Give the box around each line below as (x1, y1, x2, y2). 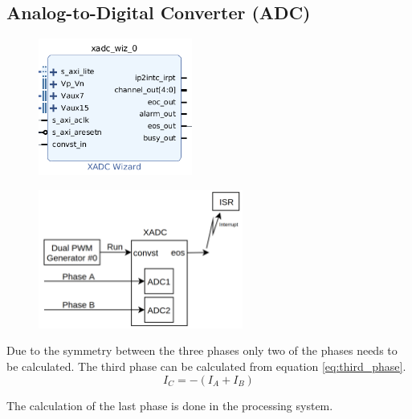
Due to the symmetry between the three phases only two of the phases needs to (6, 342, 398, 359)
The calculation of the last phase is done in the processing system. (6, 397, 333, 413)
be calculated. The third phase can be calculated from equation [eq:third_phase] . (6, 358, 406, 375)
